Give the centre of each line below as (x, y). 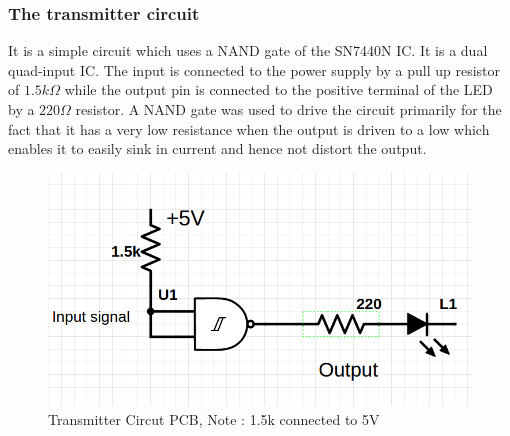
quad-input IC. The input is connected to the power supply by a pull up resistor (254, 69)
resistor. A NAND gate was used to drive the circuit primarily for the (288, 109)
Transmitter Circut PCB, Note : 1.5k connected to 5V (214, 419)
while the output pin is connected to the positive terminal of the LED (278, 89)
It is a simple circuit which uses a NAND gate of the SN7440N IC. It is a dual (248, 50)
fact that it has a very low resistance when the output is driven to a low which (249, 128)
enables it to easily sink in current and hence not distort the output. (217, 148)
